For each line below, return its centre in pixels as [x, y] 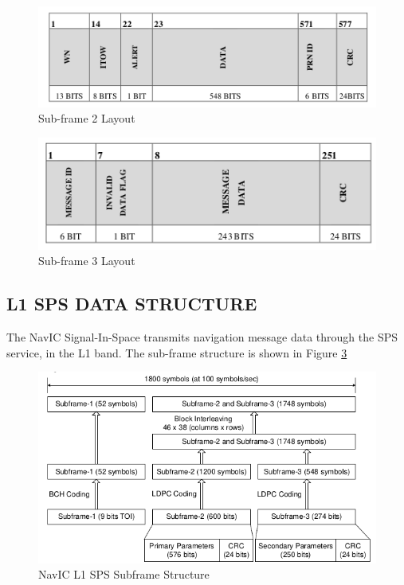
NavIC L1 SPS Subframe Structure [124, 574]
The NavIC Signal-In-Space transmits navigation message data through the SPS [202, 337]
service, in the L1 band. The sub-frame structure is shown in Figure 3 [177, 352]
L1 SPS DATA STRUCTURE [132, 304]
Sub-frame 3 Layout [87, 261]
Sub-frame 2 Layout [87, 118]
